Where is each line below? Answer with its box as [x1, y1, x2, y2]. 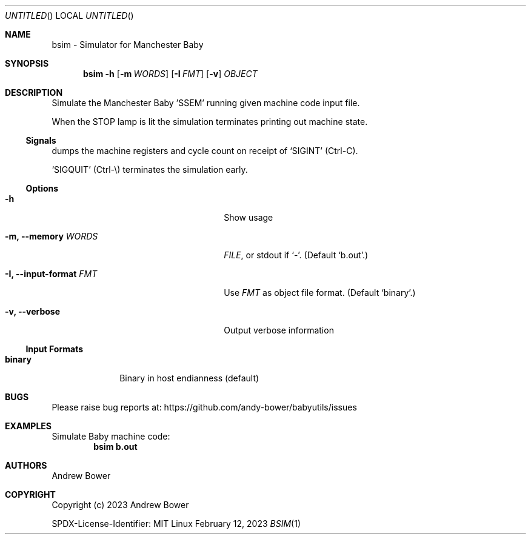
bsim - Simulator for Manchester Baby [52, 39, 204, 50]
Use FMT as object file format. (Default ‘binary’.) [224, 287, 416, 298]
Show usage [224, 212, 273, 223]
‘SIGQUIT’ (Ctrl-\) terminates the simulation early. [52, 164, 248, 175]
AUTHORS [5, 460, 47, 470]
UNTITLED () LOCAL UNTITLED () [5, 10, 134, 21]
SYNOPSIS [5, 58, 49, 69]
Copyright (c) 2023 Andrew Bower [52, 500, 189, 510]
